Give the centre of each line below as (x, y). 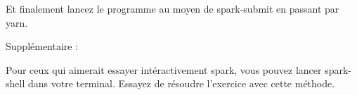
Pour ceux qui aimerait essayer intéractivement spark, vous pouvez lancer (164, 69)
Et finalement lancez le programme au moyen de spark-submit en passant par (173, 8)
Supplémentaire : (42, 46)
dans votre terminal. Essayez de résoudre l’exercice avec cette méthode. (181, 83)
